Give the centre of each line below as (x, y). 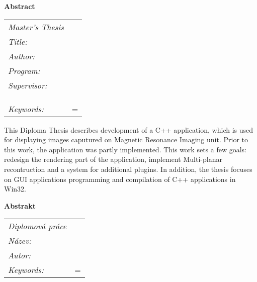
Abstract (20, 6)
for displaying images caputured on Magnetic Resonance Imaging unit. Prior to (126, 139)
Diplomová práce (37, 226)
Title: (18, 41)
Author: (21, 56)
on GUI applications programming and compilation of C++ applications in (120, 179)
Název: (20, 241)
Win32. (15, 189)
